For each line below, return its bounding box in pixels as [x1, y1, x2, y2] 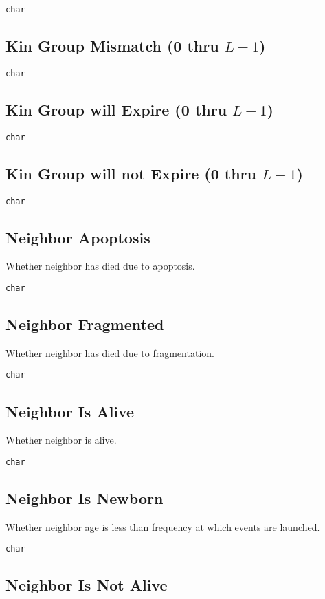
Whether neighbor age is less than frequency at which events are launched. [5, 519, 320, 534]
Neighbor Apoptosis [5, 226, 150, 248]
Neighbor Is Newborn [5, 487, 164, 508]
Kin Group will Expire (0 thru [5, 98, 227, 120]
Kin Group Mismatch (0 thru [5, 35, 219, 56]
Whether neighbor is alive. [5, 433, 117, 447]
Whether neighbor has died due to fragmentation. [5, 345, 214, 360]
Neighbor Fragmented [5, 314, 164, 335]
